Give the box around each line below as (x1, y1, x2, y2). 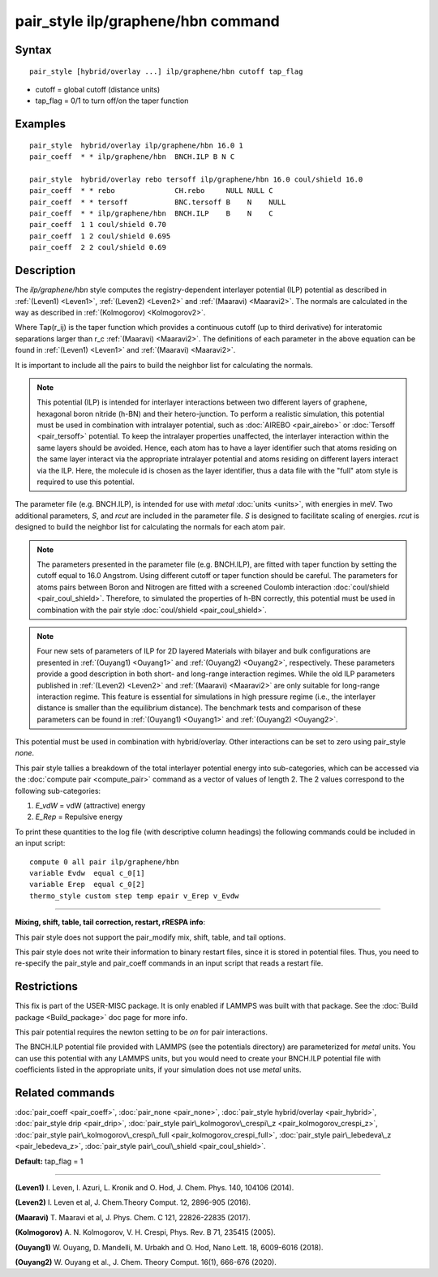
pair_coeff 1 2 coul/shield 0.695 (29, 231, 171, 241)
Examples (15, 118, 67, 131)
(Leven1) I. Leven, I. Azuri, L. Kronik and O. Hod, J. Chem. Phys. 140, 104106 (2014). (15, 1183, 294, 1193)
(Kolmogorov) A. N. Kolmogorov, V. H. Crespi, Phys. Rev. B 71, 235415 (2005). (15, 1228, 276, 1237)
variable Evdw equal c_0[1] (29, 868, 145, 877)
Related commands (15, 1086, 115, 1099)
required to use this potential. (36, 477, 135, 486)
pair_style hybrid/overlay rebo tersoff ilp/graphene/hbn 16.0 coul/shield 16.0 (29, 174, 363, 184)
